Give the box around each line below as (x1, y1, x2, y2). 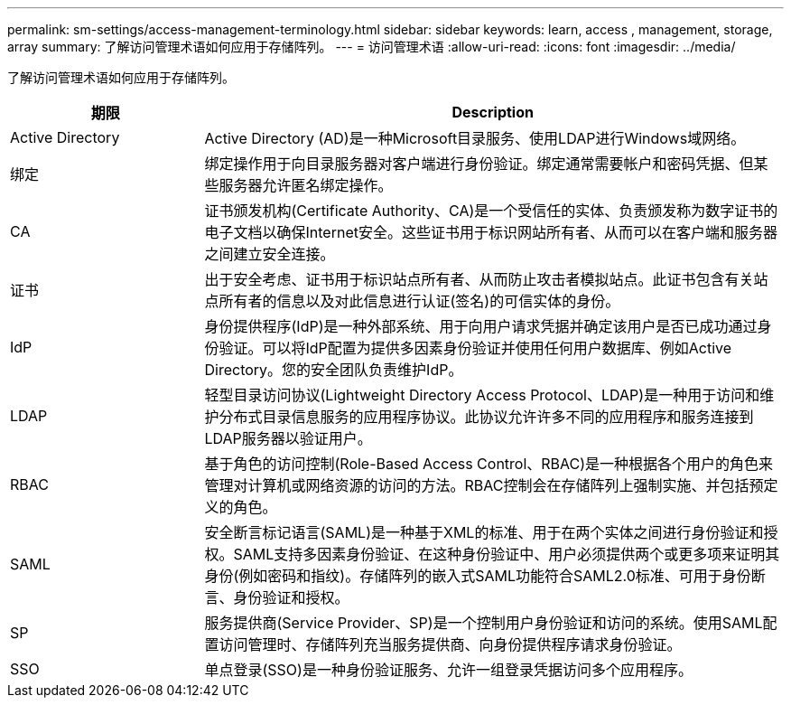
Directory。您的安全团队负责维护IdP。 (204, 361, 463, 379)
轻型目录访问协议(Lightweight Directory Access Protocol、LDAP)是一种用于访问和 (204, 386, 760, 404)
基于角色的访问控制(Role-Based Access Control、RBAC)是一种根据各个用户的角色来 (204, 455, 774, 473)
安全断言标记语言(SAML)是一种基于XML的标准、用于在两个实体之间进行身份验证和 (204, 523, 764, 541)
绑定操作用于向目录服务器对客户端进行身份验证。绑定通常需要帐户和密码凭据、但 (204, 155, 754, 173)
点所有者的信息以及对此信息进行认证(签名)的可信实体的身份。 (204, 292, 620, 310)
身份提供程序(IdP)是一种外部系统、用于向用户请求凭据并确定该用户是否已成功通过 (204, 317, 758, 335)
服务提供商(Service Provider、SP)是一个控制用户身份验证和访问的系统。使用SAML (204, 614, 763, 632)
